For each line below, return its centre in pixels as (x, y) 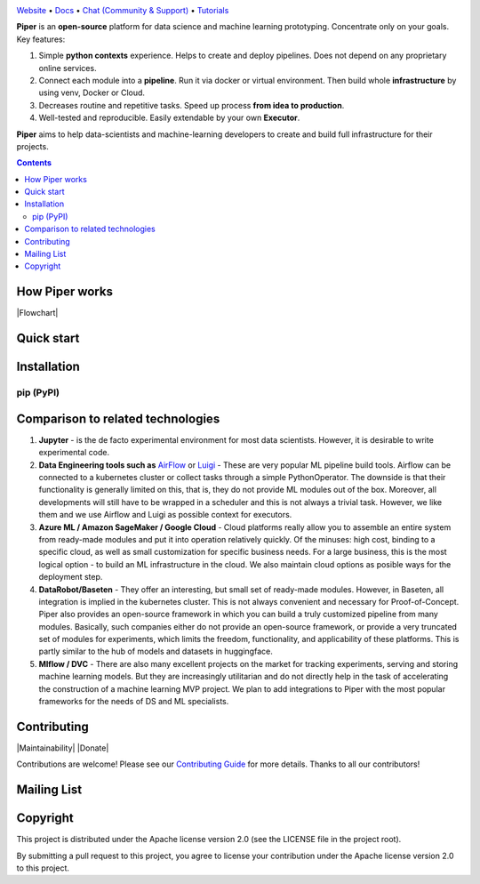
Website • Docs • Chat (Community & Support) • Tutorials (123, 10)
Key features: (41, 39)
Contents (34, 163)
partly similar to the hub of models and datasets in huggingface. (156, 651)
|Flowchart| (37, 313)
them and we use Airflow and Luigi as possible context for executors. (165, 515)
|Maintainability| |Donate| (63, 748)
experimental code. (74, 453)
